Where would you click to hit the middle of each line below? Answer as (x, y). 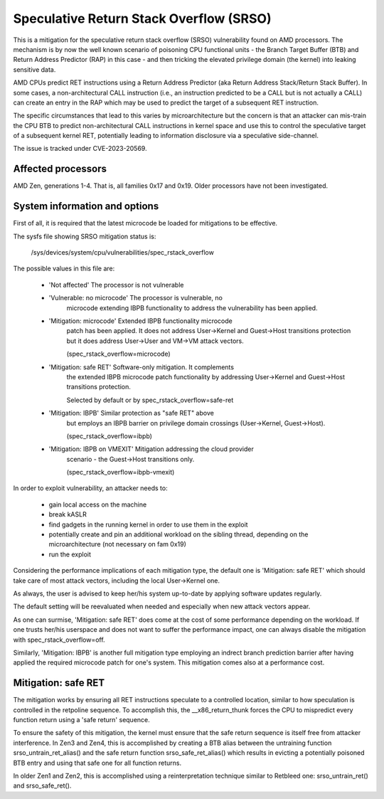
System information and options (86, 206)
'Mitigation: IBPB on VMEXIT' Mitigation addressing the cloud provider (151, 449)
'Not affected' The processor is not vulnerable (116, 285)
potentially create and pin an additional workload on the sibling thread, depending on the (178, 534)
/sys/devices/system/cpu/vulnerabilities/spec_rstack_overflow (123, 253)
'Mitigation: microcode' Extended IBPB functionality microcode (140, 321)
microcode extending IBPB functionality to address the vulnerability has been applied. (192, 308)
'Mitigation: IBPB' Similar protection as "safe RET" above (132, 413)
